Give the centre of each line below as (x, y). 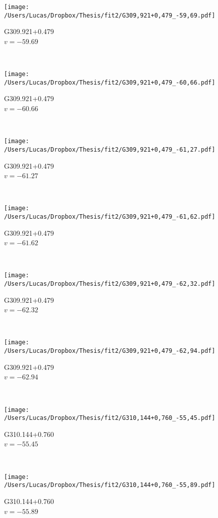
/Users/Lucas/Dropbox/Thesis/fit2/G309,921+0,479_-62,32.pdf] (110, 284)
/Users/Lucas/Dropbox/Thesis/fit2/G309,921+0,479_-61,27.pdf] (110, 149)
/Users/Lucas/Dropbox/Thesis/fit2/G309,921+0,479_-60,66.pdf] (110, 82)
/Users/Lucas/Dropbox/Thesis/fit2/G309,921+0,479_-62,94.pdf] (110, 351)
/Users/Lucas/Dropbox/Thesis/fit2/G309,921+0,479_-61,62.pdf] (110, 216)
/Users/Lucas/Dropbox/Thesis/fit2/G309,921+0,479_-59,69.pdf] (110, 15)
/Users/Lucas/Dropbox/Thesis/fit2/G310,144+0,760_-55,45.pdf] (110, 418)
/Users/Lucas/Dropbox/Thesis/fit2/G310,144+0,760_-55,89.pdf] (110, 485)
